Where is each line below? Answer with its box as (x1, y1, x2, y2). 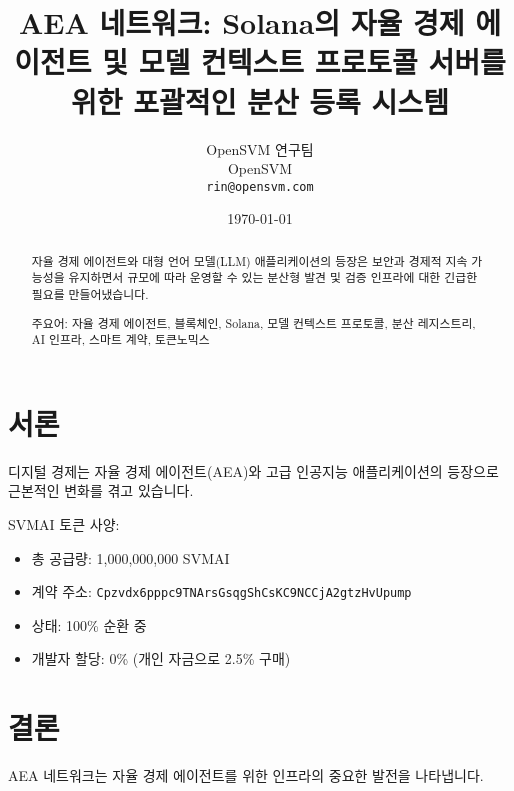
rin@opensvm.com (206, 179, 314, 194)
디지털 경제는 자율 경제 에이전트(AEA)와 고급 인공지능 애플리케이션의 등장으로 (8, 460, 499, 481)
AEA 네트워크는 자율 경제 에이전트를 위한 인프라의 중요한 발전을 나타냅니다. (8, 765, 484, 786)
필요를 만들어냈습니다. (31, 286, 149, 303)
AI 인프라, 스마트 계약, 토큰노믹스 (31, 331, 210, 348)
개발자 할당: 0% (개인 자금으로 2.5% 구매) (31, 648, 291, 669)
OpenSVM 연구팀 (206, 138, 314, 159)
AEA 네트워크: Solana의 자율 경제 (18, 2, 465, 43)
